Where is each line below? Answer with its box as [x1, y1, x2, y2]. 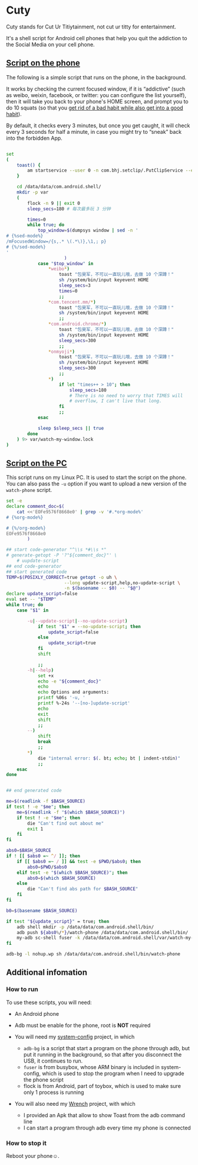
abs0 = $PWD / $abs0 [27, 864, 67, 870]
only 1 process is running [23, 1089, 84, 1096]
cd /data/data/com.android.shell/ [16, 184, 101, 190]
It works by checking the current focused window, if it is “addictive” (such [6, 85, 186, 92]
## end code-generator [6, 563, 62, 569]
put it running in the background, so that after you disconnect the [23, 1051, 182, 1058]
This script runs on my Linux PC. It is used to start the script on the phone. [6, 474, 187, 481]
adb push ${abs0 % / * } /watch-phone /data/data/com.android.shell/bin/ [16, 929, 189, 935]
